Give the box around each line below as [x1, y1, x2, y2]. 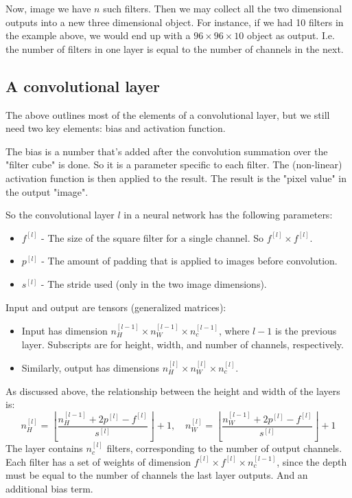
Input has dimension [21, 323, 108, 337]
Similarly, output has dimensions [21, 360, 159, 374]
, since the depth [277, 454, 347, 468]
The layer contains [5, 441, 83, 455]
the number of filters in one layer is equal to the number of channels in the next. [5, 41, 344, 56]
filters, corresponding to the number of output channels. [106, 441, 342, 455]
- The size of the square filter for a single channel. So [41, 230, 263, 245]
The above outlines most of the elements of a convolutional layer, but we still [5, 107, 330, 122]
